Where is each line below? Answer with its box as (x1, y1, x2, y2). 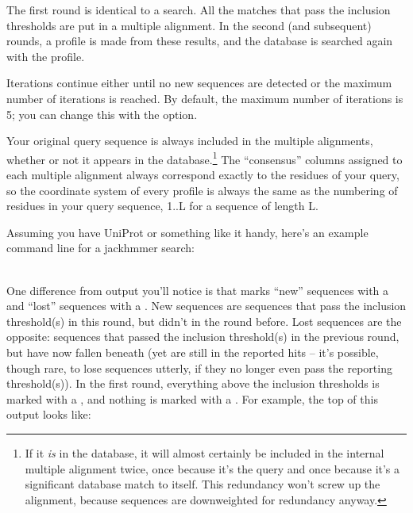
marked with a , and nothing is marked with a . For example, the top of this (6, 390, 378, 407)
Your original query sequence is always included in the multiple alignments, (6, 132, 373, 149)
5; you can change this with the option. (6, 105, 198, 122)
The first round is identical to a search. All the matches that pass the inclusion (6, 2, 391, 17)
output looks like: (6, 406, 91, 423)
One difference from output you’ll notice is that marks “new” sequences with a (6, 281, 389, 298)
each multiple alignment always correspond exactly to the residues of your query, (6, 167, 399, 182)
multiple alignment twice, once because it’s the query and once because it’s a (25, 460, 400, 477)
